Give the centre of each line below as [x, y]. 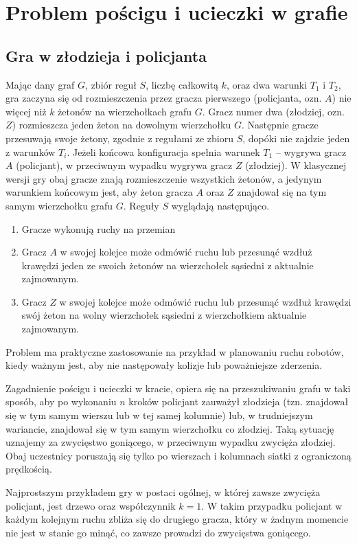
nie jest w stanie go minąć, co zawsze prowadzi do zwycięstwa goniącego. [158, 532]
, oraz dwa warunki [267, 84]
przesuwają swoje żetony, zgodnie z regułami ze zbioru [119, 138]
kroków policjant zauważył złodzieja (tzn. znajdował [239, 401]
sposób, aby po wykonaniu [61, 401]
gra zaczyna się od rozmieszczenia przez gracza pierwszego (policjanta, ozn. [164, 98]
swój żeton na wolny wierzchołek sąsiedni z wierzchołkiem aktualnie [164, 315]
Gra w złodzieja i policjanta [106, 55]
